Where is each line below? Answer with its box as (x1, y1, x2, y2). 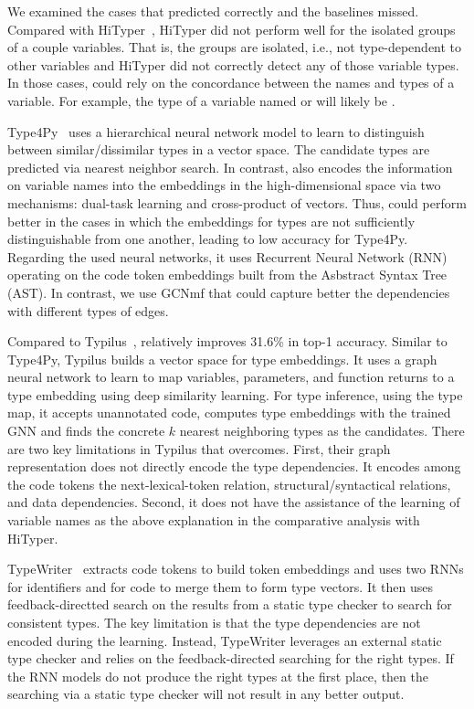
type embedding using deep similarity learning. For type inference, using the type (7, 385, 463, 404)
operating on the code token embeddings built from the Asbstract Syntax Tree (7, 265, 448, 284)
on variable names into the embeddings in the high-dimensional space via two (7, 175, 441, 195)
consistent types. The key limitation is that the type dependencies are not (7, 613, 421, 631)
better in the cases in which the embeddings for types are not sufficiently (7, 211, 416, 230)
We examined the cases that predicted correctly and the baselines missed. (7, 2, 419, 20)
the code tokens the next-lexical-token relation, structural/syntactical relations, (7, 474, 451, 493)
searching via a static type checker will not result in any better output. (7, 684, 405, 704)
